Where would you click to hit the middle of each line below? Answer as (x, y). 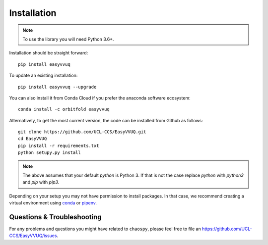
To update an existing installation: (43, 75)
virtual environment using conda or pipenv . (53, 203)
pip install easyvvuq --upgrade (57, 87)
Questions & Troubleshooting (55, 217)
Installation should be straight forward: (49, 53)
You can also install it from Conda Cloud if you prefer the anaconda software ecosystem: (100, 98)
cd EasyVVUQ (33, 139)
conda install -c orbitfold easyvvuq (64, 109)
